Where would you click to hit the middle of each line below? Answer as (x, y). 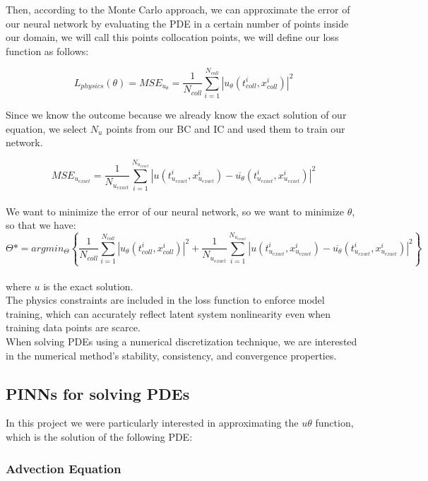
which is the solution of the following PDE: (99, 437)
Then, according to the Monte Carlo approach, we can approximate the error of (178, 9)
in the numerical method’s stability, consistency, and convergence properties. (171, 355)
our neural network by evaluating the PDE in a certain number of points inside (177, 23)
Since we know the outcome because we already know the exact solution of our (176, 114)
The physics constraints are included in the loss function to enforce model (165, 300)
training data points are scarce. (73, 327)
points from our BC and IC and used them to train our (226, 128)
